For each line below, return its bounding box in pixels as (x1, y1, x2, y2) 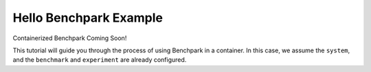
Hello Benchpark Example (12, 10, 163, 25)
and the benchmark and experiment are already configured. (12, 56, 187, 64)
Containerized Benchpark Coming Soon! (12, 34, 127, 42)
